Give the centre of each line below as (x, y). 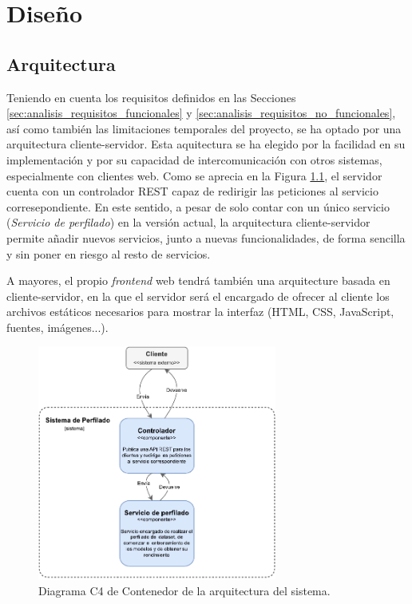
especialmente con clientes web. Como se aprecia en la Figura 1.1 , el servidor (194, 175)
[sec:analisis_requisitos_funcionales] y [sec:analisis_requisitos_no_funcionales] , (201, 113)
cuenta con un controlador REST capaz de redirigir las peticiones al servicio (192, 191)
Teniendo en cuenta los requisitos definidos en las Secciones (151, 97)
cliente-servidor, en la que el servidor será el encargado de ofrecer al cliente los (198, 296)
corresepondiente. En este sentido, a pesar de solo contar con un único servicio (198, 206)
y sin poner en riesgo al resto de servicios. (109, 253)
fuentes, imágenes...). (57, 327)
